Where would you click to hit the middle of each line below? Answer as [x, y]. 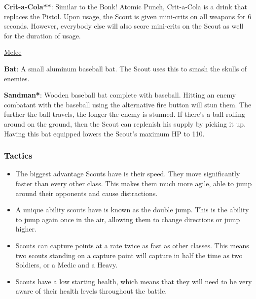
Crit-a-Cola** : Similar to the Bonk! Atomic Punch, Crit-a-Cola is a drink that [126, 6]
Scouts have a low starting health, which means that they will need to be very [134, 281]
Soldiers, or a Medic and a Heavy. [67, 265]
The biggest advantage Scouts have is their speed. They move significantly [128, 174]
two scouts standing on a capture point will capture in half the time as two [129, 255]
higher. [26, 229]
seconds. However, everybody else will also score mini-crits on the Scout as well [124, 26]
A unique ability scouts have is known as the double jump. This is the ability [132, 210]
